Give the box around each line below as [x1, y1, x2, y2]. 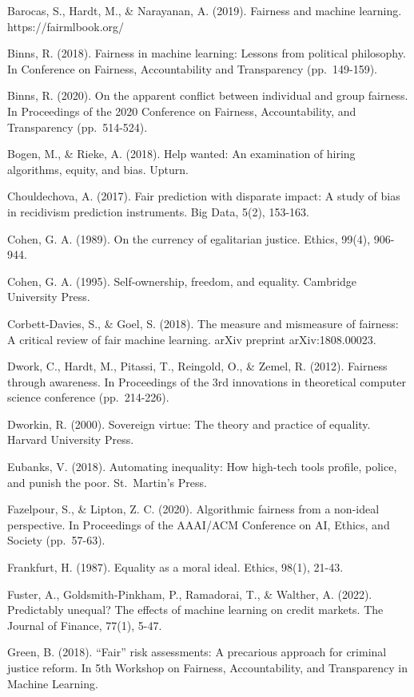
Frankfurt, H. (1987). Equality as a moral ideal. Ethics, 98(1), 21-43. [7, 559, 344, 576]
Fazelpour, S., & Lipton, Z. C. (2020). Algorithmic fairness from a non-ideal [7, 501, 380, 517]
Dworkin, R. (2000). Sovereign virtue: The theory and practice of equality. [7, 415, 371, 432]
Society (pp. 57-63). [7, 532, 105, 548]
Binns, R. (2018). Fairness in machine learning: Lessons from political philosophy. [7, 45, 406, 61]
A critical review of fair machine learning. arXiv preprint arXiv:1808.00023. [7, 331, 376, 347]
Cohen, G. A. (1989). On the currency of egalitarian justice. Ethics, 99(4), [7, 230, 371, 247]
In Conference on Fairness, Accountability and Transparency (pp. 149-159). [7, 60, 378, 77]
